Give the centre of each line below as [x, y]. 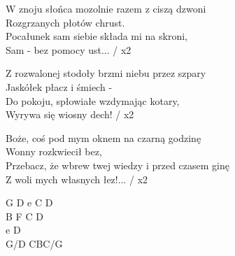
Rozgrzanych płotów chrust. [65, 22]
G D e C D [29, 202]
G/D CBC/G [34, 243]
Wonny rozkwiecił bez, [54, 151]
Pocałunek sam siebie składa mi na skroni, [97, 36]
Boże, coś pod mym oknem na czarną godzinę [104, 137]
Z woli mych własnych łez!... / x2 [77, 179]
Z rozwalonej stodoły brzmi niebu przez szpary [106, 73]
